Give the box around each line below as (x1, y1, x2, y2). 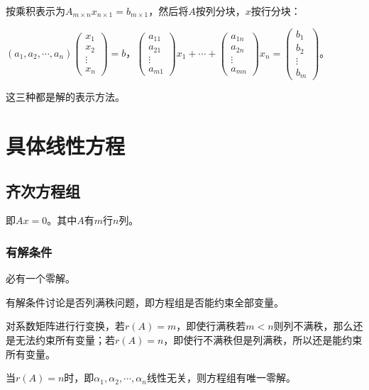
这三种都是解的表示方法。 (6, 89, 125, 104)
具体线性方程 (6, 130, 126, 160)
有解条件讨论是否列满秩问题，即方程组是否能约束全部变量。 (6, 294, 284, 309)
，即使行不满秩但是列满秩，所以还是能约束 (163, 332, 363, 347)
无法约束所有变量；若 (15, 332, 115, 347)
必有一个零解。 (6, 271, 75, 286)
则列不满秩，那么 (273, 318, 353, 333)
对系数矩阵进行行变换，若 (6, 318, 125, 333)
